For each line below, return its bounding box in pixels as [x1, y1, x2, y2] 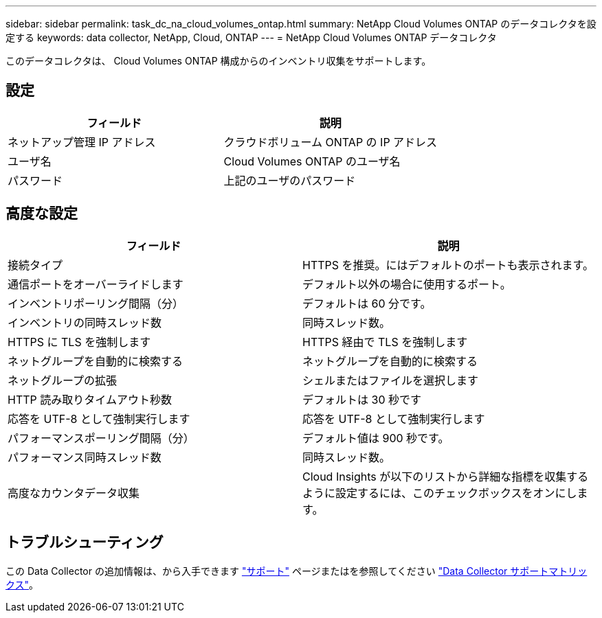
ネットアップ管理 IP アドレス [8, 135, 156, 149]
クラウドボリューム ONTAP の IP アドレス [223, 135, 438, 149]
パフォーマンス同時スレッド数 [8, 450, 161, 464]
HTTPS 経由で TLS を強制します [302, 334, 468, 349]
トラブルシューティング [5, 534, 164, 551]
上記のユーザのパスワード [223, 173, 356, 187]
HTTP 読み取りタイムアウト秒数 [8, 392, 172, 407]
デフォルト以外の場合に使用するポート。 [302, 277, 511, 291]
